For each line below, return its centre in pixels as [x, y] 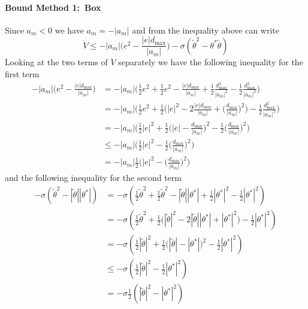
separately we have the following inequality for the [211, 62]
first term [22, 74]
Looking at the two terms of [56, 62]
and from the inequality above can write [206, 30]
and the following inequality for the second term [93, 177]
